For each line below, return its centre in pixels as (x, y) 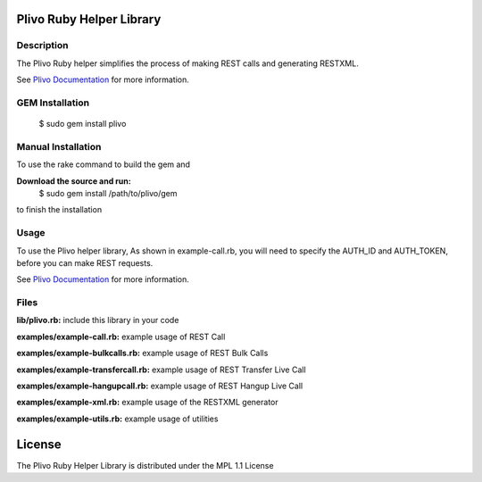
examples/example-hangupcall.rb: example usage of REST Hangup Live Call (160, 386)
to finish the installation (59, 210)
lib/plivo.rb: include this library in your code (98, 320)
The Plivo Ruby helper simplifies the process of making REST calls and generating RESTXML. (187, 63)
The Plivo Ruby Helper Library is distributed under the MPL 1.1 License (145, 465)
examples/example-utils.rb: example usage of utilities (117, 419)
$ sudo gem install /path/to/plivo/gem (108, 194)
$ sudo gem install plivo (83, 124)
